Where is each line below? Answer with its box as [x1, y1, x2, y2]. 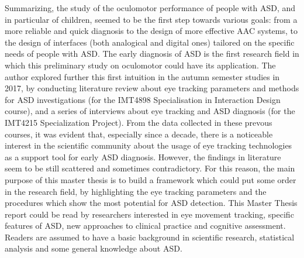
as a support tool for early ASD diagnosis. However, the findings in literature [5, 150, 281, 163]
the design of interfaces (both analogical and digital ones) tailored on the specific [5, 36, 295, 48]
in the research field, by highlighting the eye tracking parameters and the [5, 185, 267, 197]
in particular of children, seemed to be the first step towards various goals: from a [5, 13, 298, 25]
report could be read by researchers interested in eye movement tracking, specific [5, 208, 294, 220]
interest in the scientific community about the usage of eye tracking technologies [5, 139, 292, 152]
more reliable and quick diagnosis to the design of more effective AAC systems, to [5, 25, 298, 37]
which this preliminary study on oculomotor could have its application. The [5, 59, 276, 71]
